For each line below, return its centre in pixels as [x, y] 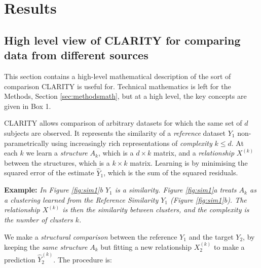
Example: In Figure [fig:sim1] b [53, 190]
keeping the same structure [46, 246]
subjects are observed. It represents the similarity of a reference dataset [115, 132]
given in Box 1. [28, 106]
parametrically [27, 143]
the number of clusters [39, 219]
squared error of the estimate [49, 173]
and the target [211, 236]
